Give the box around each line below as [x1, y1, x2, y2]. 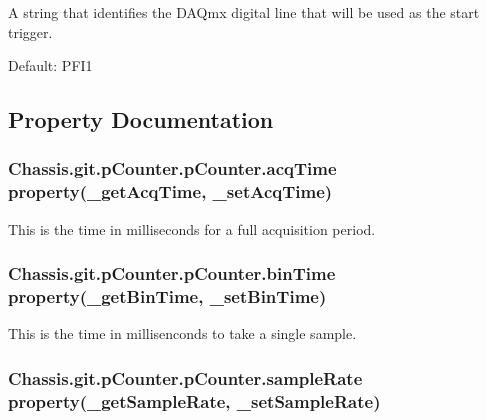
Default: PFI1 [8, 55, 93, 76]
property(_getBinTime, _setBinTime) [8, 284, 327, 309]
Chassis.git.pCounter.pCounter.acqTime [8, 156, 337, 181]
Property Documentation [8, 104, 274, 135]
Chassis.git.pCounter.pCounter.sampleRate [8, 365, 363, 390]
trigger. [8, 21, 53, 42]
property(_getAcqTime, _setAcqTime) [8, 179, 333, 204]
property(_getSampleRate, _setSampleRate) [8, 388, 381, 413]
